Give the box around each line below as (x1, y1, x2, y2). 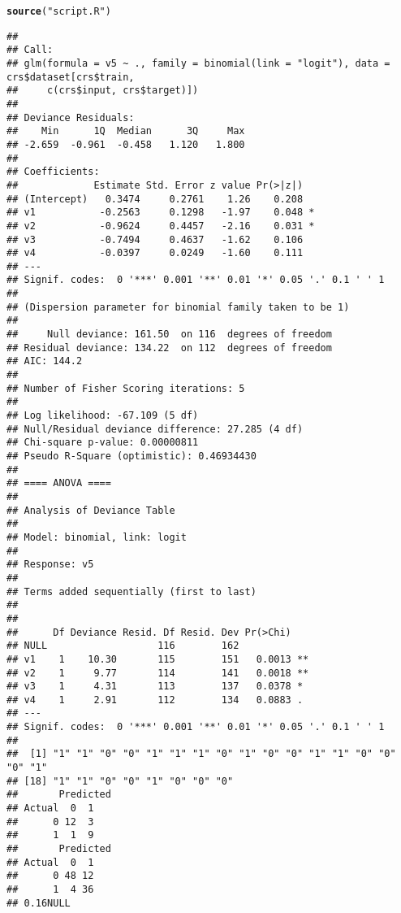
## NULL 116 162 (6, 640, 239, 652)
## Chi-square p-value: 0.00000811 (6, 437, 199, 449)
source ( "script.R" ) (6, 6, 111, 17)
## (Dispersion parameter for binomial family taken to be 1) (6, 301, 350, 313)
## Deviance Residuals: (6, 111, 135, 124)
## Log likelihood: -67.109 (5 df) (6, 410, 199, 422)
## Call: (6, 44, 54, 56)
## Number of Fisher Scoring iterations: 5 (6, 382, 245, 394)
